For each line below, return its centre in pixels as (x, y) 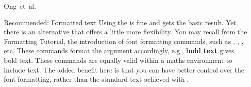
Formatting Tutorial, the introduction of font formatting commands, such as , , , (124, 41)
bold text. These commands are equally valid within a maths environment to (118, 60)
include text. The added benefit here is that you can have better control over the (124, 69)
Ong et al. (20, 6)
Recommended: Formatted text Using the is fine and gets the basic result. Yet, (121, 22)
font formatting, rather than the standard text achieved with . (96, 79)
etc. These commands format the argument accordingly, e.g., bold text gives (119, 51)
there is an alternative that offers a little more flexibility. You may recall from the (125, 32)
